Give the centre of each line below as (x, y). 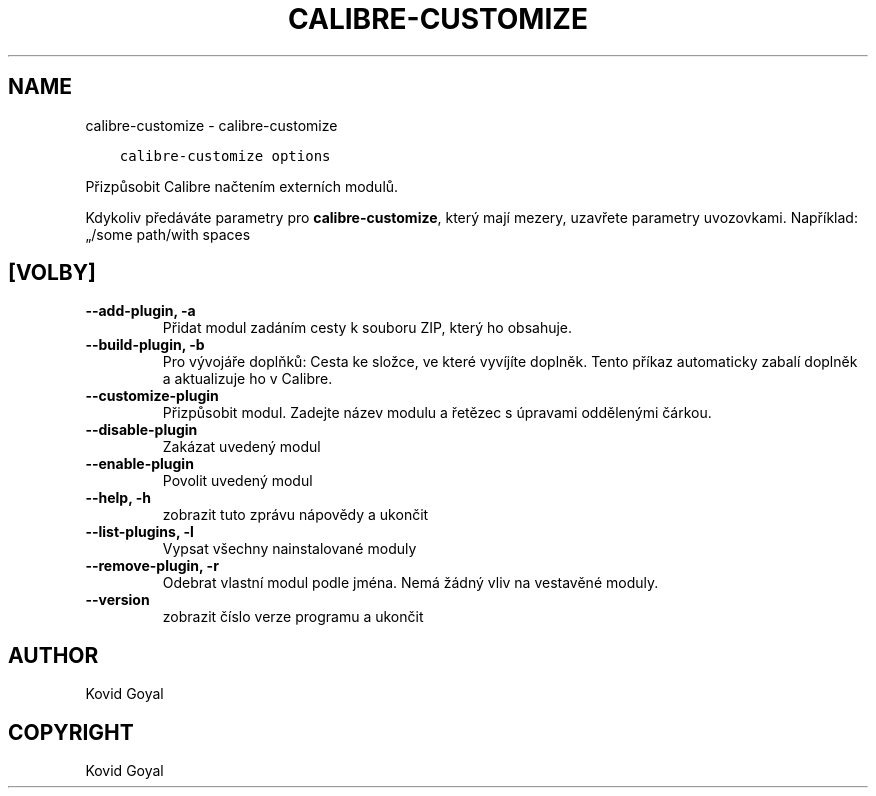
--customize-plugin (152, 396)
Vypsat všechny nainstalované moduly (289, 549)
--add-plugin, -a (140, 311)
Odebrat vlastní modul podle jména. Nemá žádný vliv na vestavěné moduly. (410, 583)
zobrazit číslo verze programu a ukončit (293, 617)
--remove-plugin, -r (152, 566)
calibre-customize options (225, 155)
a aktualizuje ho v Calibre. (247, 379)
